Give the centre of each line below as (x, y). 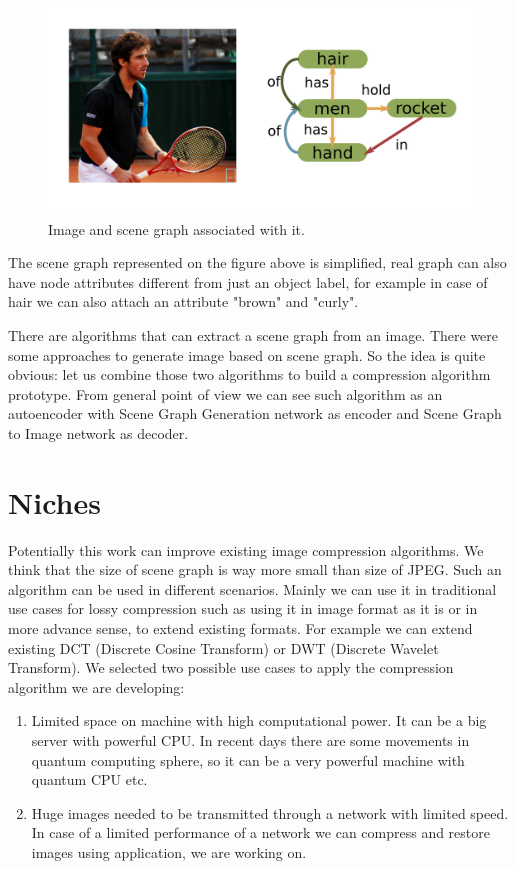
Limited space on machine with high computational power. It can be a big (259, 720)
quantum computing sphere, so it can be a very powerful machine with (248, 759)
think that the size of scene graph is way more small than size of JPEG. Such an (255, 569)
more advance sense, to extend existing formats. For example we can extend (240, 628)
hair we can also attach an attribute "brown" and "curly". (183, 301)
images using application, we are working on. (169, 852)
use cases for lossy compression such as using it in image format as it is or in (243, 608)
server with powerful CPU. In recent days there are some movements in (250, 740)
